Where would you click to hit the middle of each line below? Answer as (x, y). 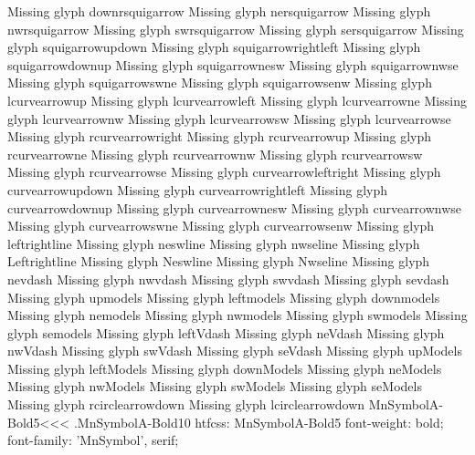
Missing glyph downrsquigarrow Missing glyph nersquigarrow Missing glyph (219, 11)
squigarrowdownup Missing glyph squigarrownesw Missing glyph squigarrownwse (233, 64)
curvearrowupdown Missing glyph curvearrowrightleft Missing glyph (197, 189)
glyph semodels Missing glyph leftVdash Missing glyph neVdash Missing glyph (226, 332)
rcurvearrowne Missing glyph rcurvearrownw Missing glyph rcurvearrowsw (215, 154)
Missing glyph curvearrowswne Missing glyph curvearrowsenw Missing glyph (221, 226)
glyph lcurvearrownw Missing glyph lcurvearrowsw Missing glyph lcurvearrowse (229, 118)
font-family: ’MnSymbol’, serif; (93, 440)
